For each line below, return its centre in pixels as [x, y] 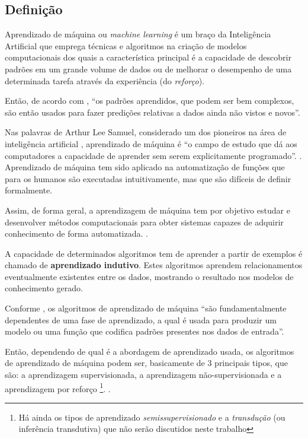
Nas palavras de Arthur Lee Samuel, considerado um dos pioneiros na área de [146, 132]
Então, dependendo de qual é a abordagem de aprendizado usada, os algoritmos [150, 351]
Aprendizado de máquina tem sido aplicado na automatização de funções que [145, 167]
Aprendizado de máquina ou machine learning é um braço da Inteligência [138, 34]
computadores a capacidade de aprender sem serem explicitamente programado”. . [153, 155]
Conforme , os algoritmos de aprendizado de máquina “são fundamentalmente [146, 308]
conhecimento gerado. [44, 288]
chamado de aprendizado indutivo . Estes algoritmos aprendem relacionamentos [154, 265]
